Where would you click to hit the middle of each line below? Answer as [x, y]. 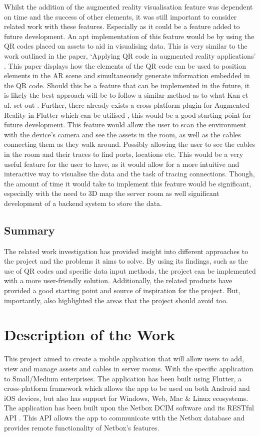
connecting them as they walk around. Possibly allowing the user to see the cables [130, 144]
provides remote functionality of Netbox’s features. [82, 427]
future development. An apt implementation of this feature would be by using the [129, 36]
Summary [29, 230]
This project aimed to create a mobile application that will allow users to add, [124, 359]
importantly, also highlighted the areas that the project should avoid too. [116, 300]
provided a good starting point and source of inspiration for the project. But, [122, 290]
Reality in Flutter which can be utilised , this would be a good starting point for [127, 115]
